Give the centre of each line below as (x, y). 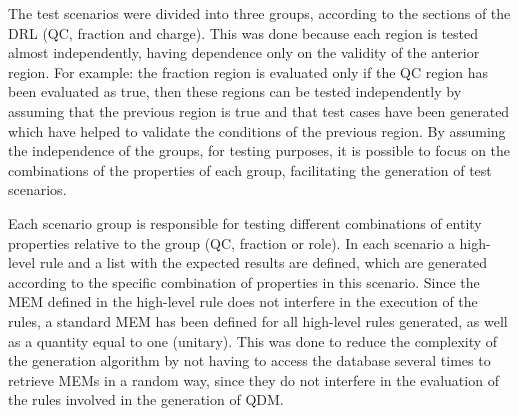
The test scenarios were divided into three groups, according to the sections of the (259, 13)
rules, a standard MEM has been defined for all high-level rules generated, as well (258, 320)
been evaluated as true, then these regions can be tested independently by (235, 91)
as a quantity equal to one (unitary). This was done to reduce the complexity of (253, 340)
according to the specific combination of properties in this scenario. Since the (244, 281)
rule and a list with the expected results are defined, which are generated (263, 262)
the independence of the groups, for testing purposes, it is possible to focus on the (259, 150)
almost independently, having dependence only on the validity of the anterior (244, 52)
